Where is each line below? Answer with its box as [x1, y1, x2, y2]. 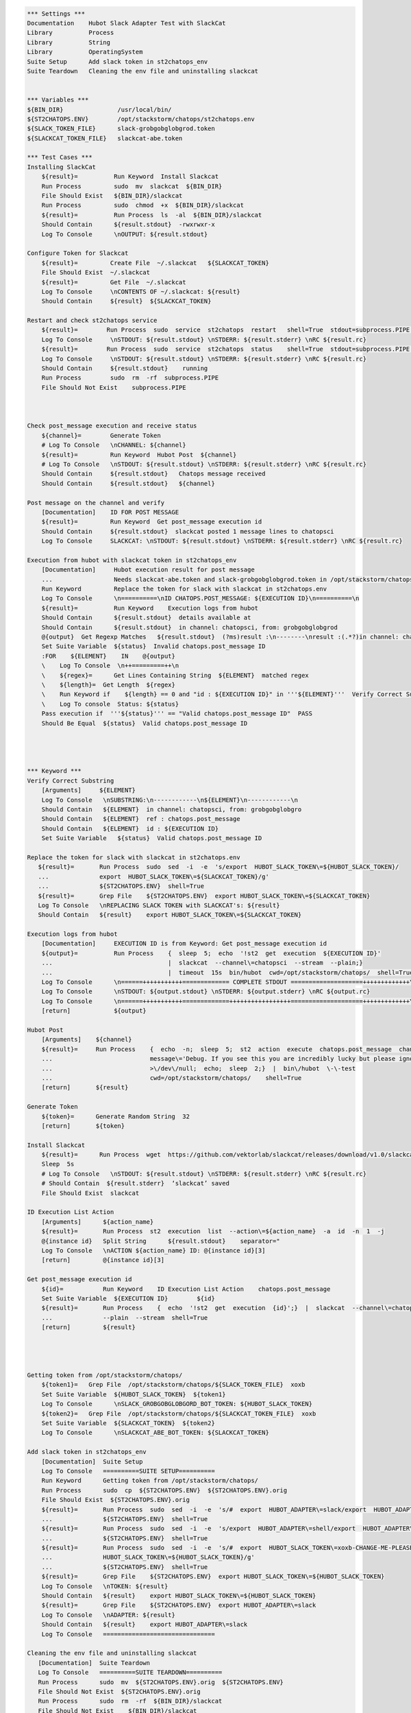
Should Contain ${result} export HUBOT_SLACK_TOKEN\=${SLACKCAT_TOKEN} [38, 911, 302, 919]
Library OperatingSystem [27, 48, 143, 56]
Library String [27, 38, 111, 46]
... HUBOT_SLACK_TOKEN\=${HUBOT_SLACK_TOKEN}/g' [41, 1553, 255, 1562]
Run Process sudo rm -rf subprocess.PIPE [41, 374, 219, 382]
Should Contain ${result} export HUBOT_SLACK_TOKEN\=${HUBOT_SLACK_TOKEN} [41, 1592, 316, 1600]
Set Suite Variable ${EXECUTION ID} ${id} [41, 1294, 215, 1302]
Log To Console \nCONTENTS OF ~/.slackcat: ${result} [41, 288, 240, 295]
